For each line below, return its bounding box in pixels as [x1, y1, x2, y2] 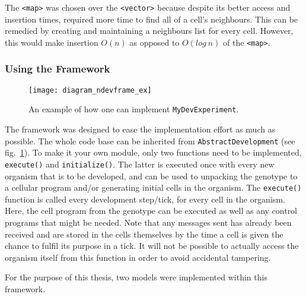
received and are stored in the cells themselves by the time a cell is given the [5, 228, 283, 240]
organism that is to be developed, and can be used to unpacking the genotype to [5, 169, 298, 182]
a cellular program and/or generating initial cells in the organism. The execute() [5, 181, 302, 194]
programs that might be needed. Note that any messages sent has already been [5, 216, 292, 228]
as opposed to [129, 36, 180, 48]
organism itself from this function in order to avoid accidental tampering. [5, 251, 271, 263]
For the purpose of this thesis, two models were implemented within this [5, 271, 267, 283]
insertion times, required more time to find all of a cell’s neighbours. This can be [5, 12, 298, 25]
